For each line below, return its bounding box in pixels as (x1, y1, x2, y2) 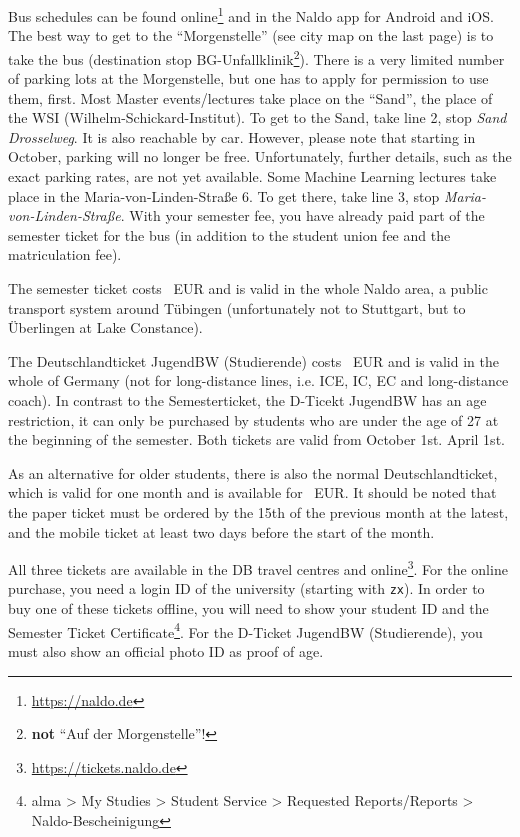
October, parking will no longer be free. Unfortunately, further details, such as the (8, 146, 512, 167)
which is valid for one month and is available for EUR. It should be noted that (8, 482, 497, 503)
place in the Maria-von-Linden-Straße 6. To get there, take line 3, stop (8, 185, 440, 206)
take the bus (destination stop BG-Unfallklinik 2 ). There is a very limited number (8, 45, 505, 69)
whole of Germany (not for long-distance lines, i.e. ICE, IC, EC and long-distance (8, 370, 509, 391)
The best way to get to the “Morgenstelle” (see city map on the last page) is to (8, 25, 494, 46)
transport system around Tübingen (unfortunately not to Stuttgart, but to (8, 297, 466, 318)
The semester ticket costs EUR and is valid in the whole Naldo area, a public (8, 278, 488, 299)
